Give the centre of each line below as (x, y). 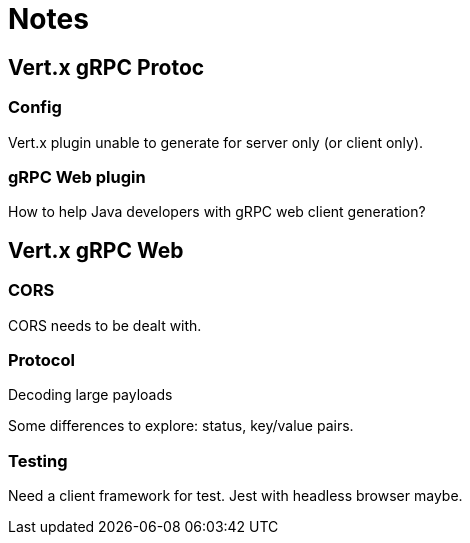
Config (35, 107)
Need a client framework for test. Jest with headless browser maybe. (235, 496)
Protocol (41, 359)
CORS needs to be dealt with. (105, 325)
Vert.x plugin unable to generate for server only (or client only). (216, 142)
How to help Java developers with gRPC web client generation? (217, 212)
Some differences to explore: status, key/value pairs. (181, 426)
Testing (38, 460)
